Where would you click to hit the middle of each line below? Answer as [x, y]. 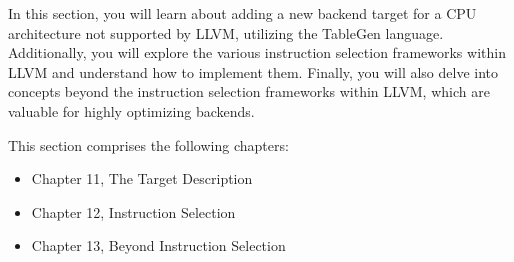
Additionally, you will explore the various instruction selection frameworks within [257, 52]
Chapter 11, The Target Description [142, 178]
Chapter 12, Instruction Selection [133, 211]
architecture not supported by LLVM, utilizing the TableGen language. [226, 32]
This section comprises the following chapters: [148, 144]
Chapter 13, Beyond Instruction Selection [158, 245]
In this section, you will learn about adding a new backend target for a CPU [242, 13]
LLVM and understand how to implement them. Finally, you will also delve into [253, 71]
